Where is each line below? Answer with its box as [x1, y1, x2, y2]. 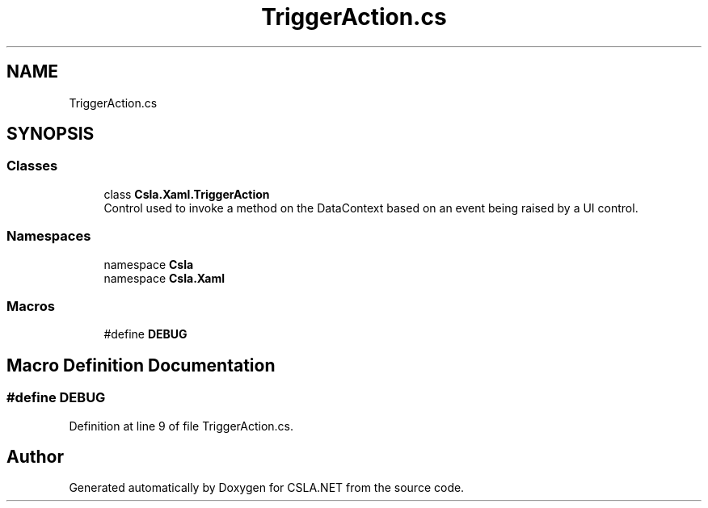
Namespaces [6, 228, 91, 245]
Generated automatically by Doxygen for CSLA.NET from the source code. [69, 481, 465, 495]
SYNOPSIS [6, 124, 95, 145]
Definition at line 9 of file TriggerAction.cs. [69, 418, 294, 433]
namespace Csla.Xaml [103, 271, 225, 285]
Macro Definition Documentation [6, 355, 276, 376]
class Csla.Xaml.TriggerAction [103, 187, 270, 201]
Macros [6, 297, 55, 314]
